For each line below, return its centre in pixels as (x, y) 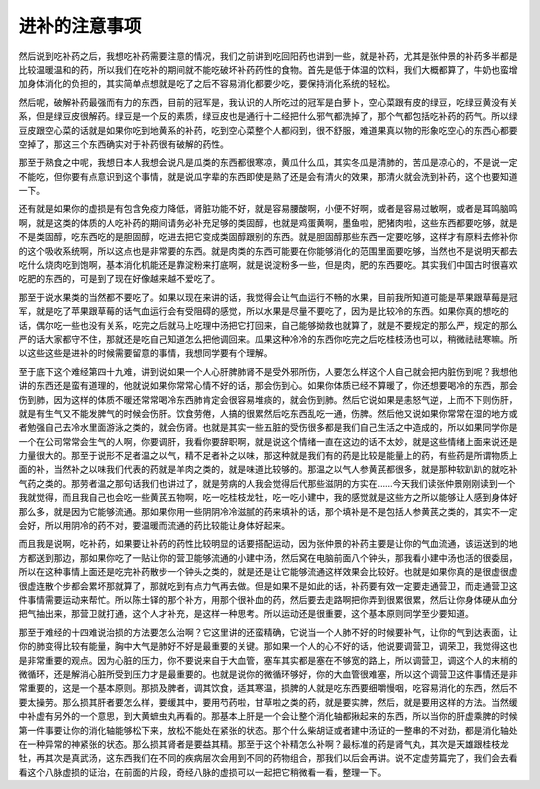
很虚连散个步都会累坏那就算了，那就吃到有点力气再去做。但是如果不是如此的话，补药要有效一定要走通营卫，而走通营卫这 (268, 586)
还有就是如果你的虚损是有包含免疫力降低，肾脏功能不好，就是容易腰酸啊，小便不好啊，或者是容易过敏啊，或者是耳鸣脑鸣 (268, 209)
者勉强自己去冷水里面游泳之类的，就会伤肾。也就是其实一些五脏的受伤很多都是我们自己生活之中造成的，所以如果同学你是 (268, 427)
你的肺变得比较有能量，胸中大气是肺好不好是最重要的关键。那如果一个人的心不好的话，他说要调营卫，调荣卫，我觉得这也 (268, 646)
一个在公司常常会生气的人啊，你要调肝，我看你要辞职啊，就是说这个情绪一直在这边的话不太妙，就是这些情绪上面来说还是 (268, 441)
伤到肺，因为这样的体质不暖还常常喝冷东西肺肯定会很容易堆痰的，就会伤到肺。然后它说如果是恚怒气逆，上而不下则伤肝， (268, 399)
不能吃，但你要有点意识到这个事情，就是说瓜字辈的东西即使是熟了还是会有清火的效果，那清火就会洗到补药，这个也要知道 (268, 176)
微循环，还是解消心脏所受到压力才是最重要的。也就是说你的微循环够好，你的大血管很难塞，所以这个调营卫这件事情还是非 (268, 674)
